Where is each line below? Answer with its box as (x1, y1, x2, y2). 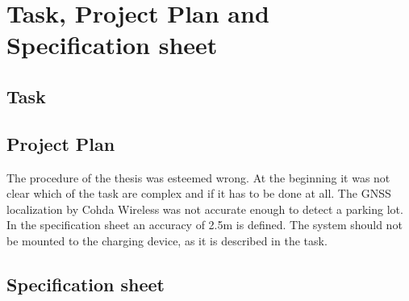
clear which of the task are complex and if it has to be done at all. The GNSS (6, 185, 391, 202)
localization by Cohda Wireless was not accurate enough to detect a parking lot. (6, 200, 403, 217)
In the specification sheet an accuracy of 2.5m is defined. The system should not (6, 216, 403, 233)
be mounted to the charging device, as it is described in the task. (6, 232, 328, 249)
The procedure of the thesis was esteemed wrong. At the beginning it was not (6, 169, 390, 186)
